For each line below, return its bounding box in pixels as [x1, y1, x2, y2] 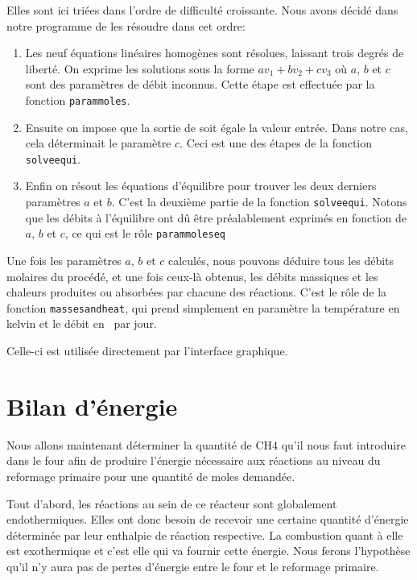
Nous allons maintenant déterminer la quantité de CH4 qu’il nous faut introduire [6, 436, 406, 453]
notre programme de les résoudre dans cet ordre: [6, 17, 246, 34]
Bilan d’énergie [6, 389, 178, 422]
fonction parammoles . [25, 91, 130, 108]
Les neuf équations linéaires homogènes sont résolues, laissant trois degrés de [25, 44, 404, 61]
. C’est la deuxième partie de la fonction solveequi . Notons [111, 193, 407, 210]
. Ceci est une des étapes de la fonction [180, 135, 373, 151]
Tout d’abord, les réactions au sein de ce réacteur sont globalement [6, 495, 337, 512]
